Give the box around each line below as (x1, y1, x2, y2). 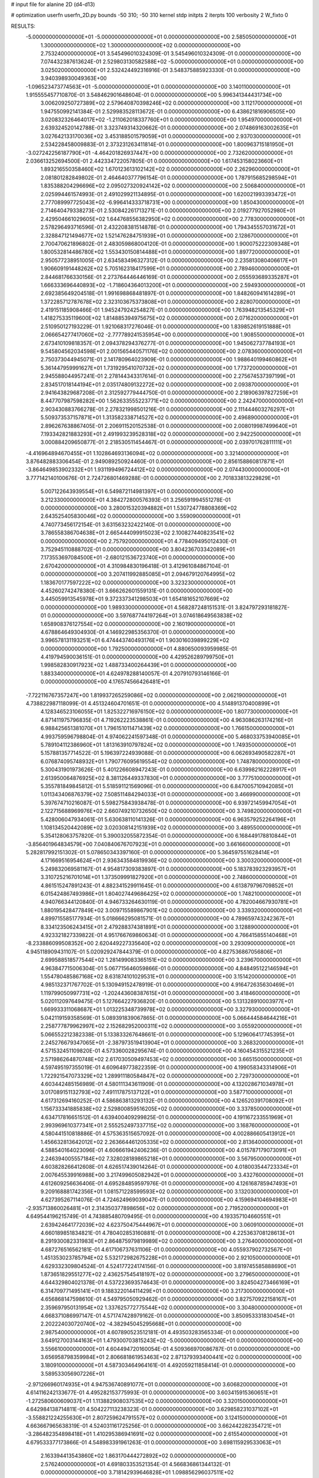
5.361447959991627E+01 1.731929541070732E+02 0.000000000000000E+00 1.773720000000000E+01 (40, 364, 298, 371)
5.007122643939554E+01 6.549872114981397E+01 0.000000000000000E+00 (40, 488, 233, 495)
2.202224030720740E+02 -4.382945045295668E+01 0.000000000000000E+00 (40, 1320, 242, 1327)
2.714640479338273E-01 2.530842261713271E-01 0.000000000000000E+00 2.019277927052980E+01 (40, 207, 295, 214)
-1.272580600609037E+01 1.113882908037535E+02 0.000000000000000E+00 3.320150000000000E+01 (25, 1397, 288, 1404)
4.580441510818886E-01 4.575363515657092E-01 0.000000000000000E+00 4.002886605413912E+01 (40, 1130, 295, 1137)
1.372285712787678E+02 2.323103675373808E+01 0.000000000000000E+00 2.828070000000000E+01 (40, 298, 301, 305)
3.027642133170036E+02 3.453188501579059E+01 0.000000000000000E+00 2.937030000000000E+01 (40, 132, 301, 140)
